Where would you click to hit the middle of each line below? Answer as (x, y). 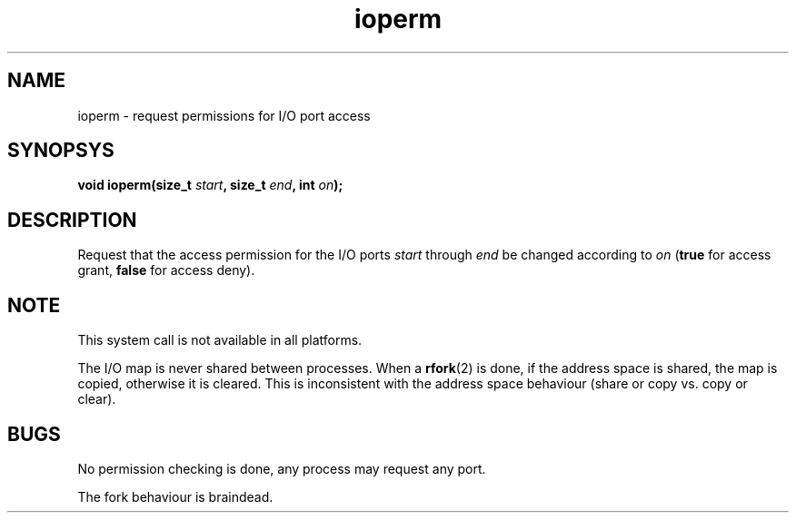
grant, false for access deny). (166, 270)
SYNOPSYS (61, 151)
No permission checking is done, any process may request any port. (282, 468)
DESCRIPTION (72, 220)
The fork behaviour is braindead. (175, 496)
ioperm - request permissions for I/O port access (224, 115)
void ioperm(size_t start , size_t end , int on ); (210, 185)
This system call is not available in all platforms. (220, 340)
